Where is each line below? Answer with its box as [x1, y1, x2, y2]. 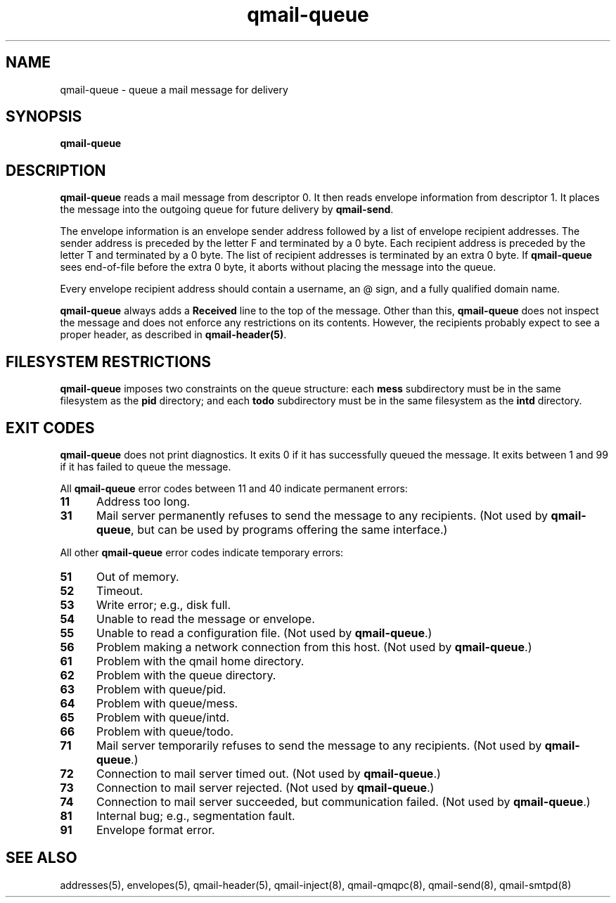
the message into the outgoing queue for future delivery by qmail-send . [60, 203, 394, 216]
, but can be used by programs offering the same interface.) [131, 522, 448, 537]
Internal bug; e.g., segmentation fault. [96, 808, 295, 823]
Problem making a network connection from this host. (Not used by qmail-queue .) [96, 639, 532, 654]
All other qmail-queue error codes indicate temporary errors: [60, 546, 344, 558]
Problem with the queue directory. [96, 667, 276, 682]
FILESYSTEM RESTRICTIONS [6, 352, 212, 371]
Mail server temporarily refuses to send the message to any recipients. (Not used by [96, 738, 542, 752]
